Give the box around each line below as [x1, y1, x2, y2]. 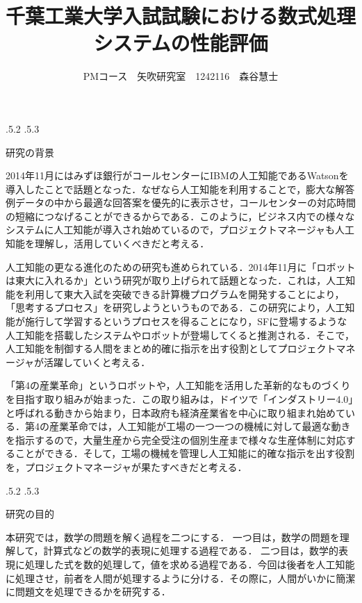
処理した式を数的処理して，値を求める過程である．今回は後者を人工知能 [24, 556, 355, 571]
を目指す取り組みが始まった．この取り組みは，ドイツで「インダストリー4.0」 [6, 392, 354, 406]
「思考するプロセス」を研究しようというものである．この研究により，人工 [6, 300, 345, 315]
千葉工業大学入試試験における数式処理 [6, 1, 356, 30]
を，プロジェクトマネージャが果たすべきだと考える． [6, 459, 247, 474]
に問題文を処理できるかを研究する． [6, 584, 171, 599]
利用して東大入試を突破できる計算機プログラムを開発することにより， [24, 286, 345, 301]
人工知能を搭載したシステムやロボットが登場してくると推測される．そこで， [6, 327, 354, 342]
